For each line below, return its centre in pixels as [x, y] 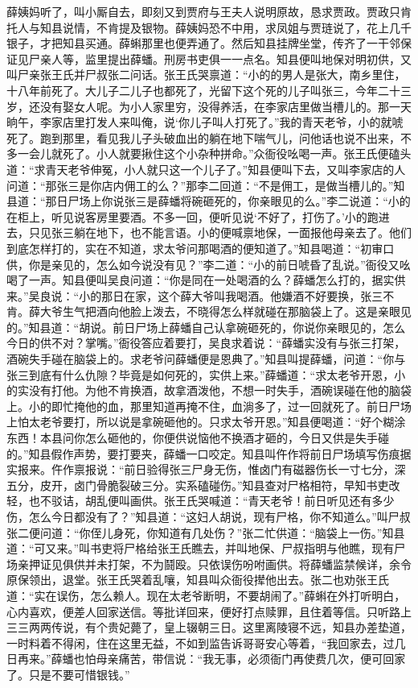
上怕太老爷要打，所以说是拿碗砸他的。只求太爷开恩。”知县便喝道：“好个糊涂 [206, 422]
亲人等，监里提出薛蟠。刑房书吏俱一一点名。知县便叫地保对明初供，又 [225, 58]
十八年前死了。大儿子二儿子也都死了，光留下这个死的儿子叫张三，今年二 [198, 90]
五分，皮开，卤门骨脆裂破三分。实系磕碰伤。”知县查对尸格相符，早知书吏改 [203, 485]
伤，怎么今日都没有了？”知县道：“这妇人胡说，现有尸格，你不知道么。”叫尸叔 [209, 516]
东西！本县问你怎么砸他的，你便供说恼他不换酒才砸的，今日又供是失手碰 [198, 438]
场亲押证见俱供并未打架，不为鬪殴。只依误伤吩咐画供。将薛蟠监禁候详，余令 [209, 564]
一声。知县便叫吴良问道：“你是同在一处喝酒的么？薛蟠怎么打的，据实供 [217, 280]
